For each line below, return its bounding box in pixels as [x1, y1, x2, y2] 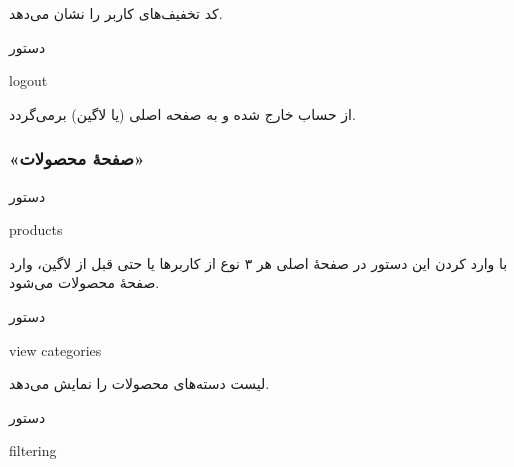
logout [9, 70, 48, 91]
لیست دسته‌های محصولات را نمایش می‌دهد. [9, 373, 270, 394]
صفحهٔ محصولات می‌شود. [9, 272, 160, 293]
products [9, 219, 63, 240]
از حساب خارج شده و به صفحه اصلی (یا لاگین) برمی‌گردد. [9, 103, 356, 124]
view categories [9, 339, 102, 360]
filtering [9, 440, 57, 461]
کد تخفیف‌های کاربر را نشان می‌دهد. [9, 3, 223, 23]
